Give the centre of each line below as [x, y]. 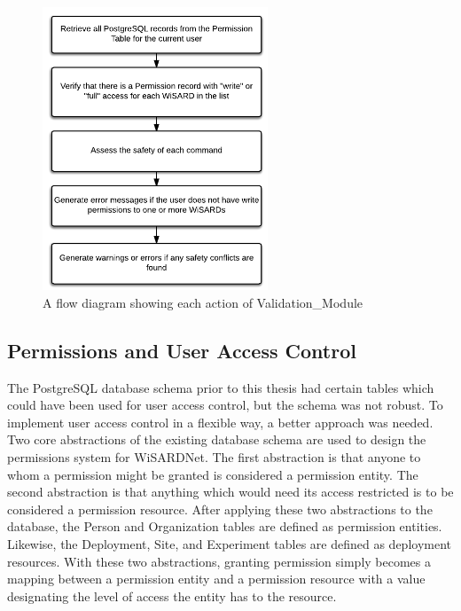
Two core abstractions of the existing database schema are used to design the [217, 439]
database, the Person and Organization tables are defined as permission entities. [225, 526]
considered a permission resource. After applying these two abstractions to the [220, 509]
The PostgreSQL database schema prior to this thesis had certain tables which [221, 387]
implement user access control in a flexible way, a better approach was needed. [220, 422]
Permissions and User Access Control [182, 350]
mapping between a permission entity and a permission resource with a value [216, 579]
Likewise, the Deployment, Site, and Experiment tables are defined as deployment [229, 544]
